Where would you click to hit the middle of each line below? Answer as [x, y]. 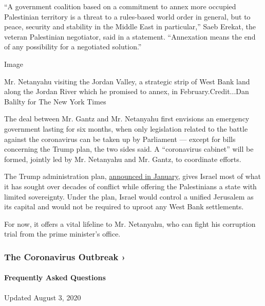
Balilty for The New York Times [55, 101]
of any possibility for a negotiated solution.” [73, 47]
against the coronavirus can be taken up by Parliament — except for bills [120, 139]
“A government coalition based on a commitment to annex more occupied [120, 6]
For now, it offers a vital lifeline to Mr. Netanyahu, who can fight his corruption [130, 223]
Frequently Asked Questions [55, 277]
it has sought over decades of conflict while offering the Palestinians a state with [130, 186]
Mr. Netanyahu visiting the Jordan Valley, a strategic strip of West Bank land [127, 81]
